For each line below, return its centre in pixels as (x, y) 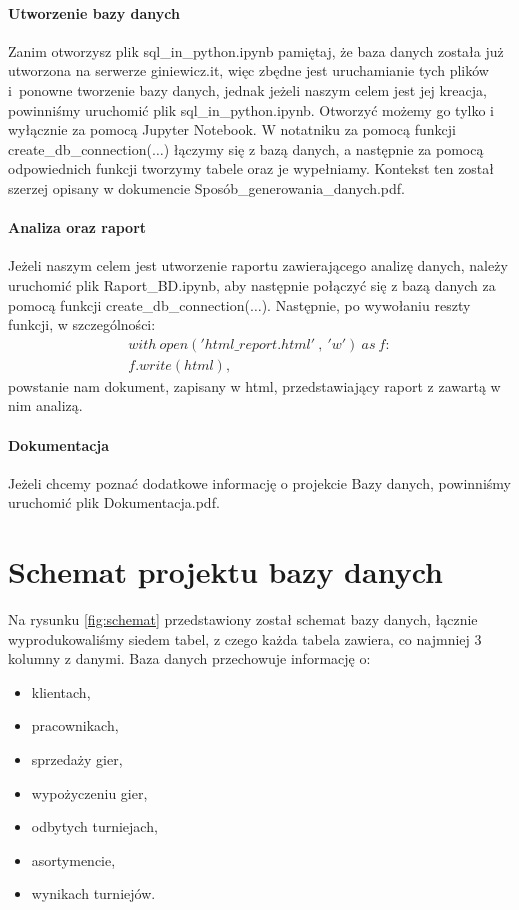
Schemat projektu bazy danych (225, 571)
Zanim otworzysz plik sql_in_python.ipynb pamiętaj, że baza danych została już (256, 50)
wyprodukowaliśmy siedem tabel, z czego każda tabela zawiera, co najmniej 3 (245, 638)
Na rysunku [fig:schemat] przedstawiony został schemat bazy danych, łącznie (243, 619)
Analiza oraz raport (77, 227)
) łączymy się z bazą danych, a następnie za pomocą (323, 148)
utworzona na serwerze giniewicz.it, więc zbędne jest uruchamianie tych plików (248, 70)
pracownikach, (75, 725)
